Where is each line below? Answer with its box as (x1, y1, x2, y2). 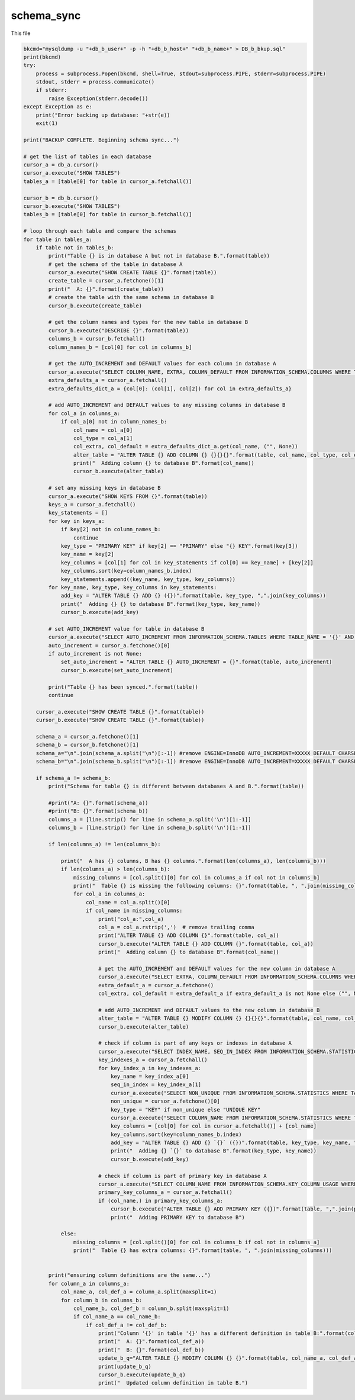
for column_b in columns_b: (60, 1297, 142, 1303)
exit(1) (35, 120, 59, 127)
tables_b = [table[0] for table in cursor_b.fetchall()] (23, 211, 192, 218)
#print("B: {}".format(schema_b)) (48, 808, 149, 814)
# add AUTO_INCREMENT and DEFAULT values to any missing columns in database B (48, 402, 286, 409)
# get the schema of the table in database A (48, 261, 183, 268)
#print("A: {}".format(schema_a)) (48, 799, 149, 807)
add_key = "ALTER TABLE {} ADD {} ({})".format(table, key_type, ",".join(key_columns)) (60, 592, 327, 599)
